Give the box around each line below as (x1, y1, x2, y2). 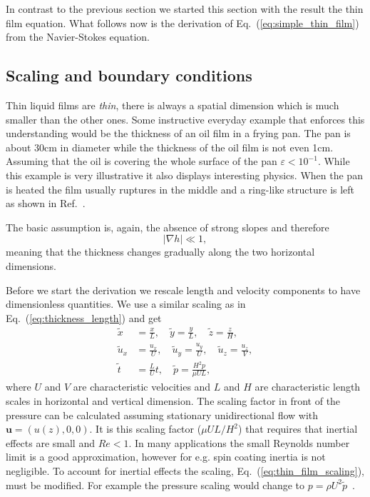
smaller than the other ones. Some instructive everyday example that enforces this (6, 111, 365, 126)
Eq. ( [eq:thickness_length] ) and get (6, 310, 162, 325)
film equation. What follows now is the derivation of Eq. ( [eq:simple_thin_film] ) (6, 15, 359, 30)
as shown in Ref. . (6, 196, 86, 211)
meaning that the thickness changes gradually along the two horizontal (6, 244, 315, 259)
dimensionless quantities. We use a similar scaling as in (6, 296, 246, 311)
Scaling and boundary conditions (6, 64, 252, 86)
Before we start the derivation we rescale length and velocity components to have (6, 282, 361, 297)
